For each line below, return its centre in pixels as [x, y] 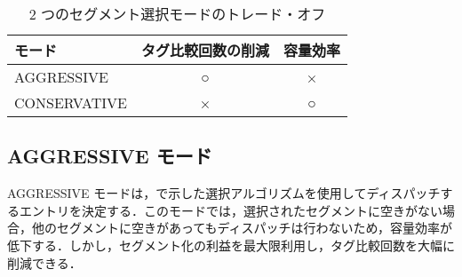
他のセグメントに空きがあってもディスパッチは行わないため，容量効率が [242, 228]
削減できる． [44, 262]
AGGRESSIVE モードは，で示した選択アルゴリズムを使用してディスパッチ [224, 193]
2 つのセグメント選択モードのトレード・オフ [177, 14]
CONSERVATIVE [71, 103]
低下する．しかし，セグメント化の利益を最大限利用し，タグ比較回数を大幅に [231, 245]
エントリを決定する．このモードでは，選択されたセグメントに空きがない [231, 210]
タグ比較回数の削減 [205, 50]
